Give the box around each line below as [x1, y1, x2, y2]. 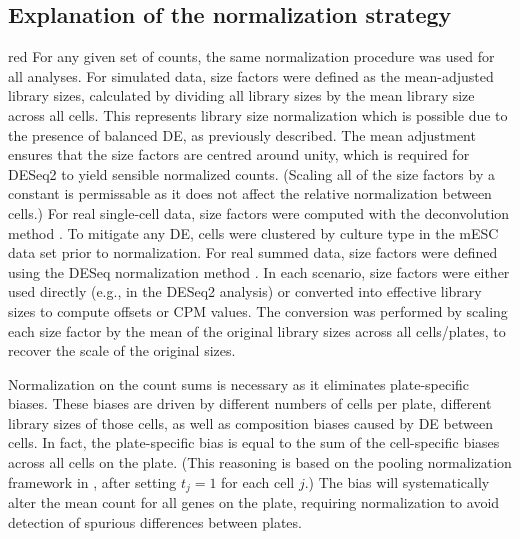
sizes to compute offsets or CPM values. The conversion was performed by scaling [8, 300, 508, 321]
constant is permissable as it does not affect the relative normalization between [8, 183, 492, 204]
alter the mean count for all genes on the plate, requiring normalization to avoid [8, 492, 500, 513]
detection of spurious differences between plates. [8, 511, 302, 532]
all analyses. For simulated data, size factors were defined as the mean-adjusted [8, 65, 494, 86]
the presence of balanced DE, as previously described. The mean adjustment [8, 124, 476, 145]
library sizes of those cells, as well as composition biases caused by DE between [8, 412, 493, 433]
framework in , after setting [8, 471, 177, 492]
